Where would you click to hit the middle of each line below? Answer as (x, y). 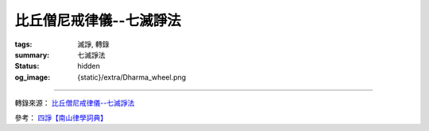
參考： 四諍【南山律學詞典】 (61, 118)
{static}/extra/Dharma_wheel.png (132, 77)
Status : (27, 66)
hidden (89, 66)
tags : (23, 44)
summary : (32, 54)
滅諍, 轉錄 (93, 44)
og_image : (33, 77)
